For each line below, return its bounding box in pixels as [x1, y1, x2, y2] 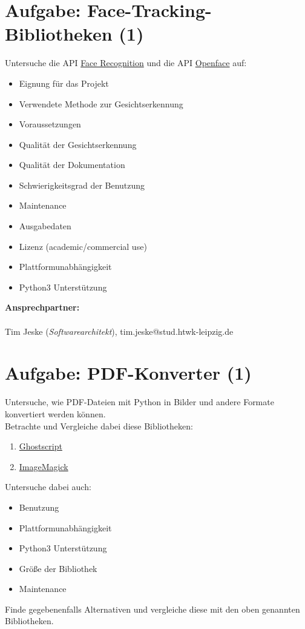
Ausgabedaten [19, 220, 71, 232]
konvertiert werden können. [5, 407, 106, 420]
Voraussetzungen [19, 118, 81, 130]
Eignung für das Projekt [19, 76, 109, 89]
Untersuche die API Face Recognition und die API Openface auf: [5, 56, 247, 69]
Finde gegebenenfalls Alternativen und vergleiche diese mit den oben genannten [5, 602, 300, 615]
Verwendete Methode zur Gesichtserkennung [19, 97, 183, 110]
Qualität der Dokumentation [19, 158, 125, 171]
